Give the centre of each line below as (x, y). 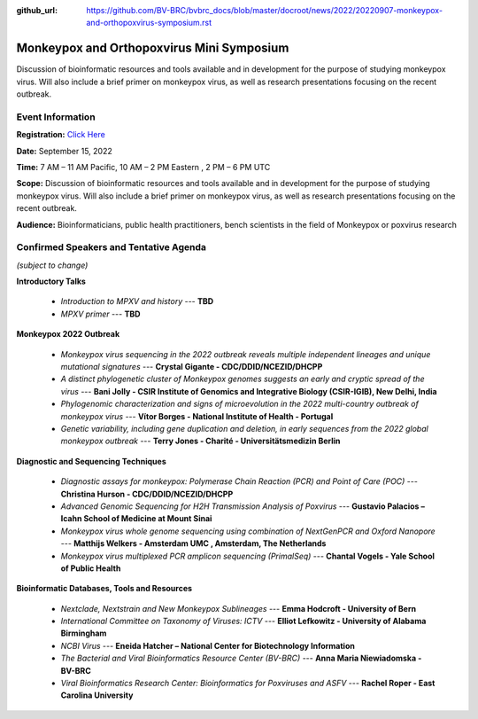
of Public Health (91, 568)
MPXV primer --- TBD (100, 314)
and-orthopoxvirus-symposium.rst (149, 23)
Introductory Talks (51, 281)
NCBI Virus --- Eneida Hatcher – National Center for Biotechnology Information (208, 645)
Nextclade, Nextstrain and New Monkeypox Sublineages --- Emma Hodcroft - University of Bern (238, 608)
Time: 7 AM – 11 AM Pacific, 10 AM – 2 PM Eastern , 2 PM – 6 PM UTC (143, 167)
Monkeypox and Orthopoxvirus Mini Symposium (153, 48)
